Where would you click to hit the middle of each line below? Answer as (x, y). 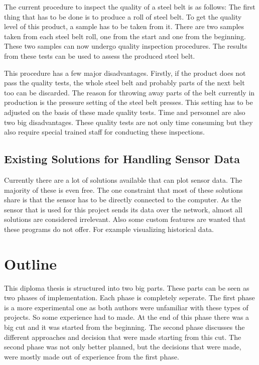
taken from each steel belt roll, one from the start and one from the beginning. (125, 36)
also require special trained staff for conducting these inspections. (105, 132)
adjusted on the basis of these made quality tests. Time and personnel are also (125, 112)
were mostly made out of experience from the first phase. (92, 356)
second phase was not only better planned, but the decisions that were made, (123, 347)
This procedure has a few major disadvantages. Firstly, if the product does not (125, 73)
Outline (31, 263)
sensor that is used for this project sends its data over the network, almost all (123, 209)
